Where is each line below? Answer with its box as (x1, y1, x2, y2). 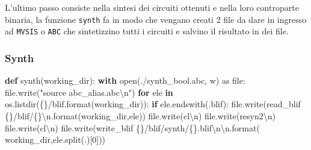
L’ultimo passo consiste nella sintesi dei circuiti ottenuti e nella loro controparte (5, 1, 299, 13)
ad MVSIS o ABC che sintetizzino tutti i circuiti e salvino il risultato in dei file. (5, 25, 289, 37)
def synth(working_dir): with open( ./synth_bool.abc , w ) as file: (5, 74, 245, 87)
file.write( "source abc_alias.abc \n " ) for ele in (5, 86, 173, 98)
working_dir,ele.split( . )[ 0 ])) (5, 133, 106, 146)
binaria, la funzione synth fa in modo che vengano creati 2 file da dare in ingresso (5, 13, 307, 25)
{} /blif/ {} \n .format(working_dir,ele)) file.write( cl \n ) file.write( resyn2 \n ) (5, 109, 276, 122)
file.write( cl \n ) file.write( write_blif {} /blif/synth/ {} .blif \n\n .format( (5, 121, 260, 134)
